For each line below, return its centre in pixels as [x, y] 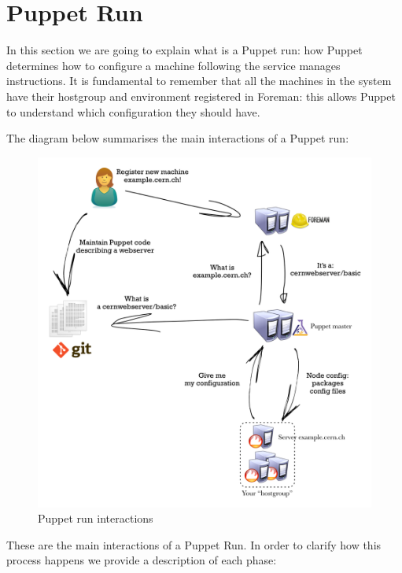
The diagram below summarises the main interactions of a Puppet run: [178, 138]
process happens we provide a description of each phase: [142, 560]
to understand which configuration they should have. [133, 111]
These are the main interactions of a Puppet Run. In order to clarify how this [194, 544]
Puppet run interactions [96, 518]
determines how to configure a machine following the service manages [173, 65]
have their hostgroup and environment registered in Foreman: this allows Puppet [201, 96]
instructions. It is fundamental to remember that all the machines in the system [199, 81]
